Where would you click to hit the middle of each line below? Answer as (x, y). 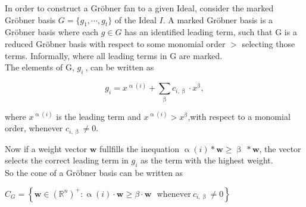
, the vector (280, 148)
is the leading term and (99, 116)
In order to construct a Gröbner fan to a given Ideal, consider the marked (139, 8)
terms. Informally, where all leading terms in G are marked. (114, 55)
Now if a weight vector (46, 148)
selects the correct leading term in (67, 160)
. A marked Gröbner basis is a (218, 19)
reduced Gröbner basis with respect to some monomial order (115, 43)
